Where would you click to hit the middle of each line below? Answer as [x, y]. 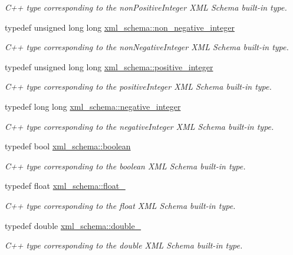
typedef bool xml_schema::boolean [68, 146]
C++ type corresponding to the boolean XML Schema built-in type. [125, 166]
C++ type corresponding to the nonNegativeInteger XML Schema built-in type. [147, 47]
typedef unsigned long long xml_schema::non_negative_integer [120, 27]
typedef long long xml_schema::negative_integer [93, 106]
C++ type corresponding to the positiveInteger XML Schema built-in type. [138, 86]
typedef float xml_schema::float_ [65, 186]
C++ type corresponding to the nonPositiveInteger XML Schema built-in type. [146, 7]
